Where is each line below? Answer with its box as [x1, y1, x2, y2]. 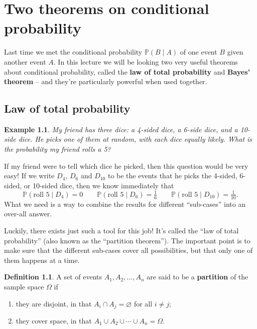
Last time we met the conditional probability [4, 47, 143, 57]
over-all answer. [4, 208, 52, 219]
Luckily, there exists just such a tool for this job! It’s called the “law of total [4, 225, 239, 235]
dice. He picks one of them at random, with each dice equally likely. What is [18, 134, 252, 144]
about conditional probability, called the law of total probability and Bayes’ [4, 66, 250, 77]
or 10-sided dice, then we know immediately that [24, 180, 174, 190]
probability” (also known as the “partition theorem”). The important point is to [4, 235, 250, 245]
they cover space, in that [16, 315, 92, 325]
